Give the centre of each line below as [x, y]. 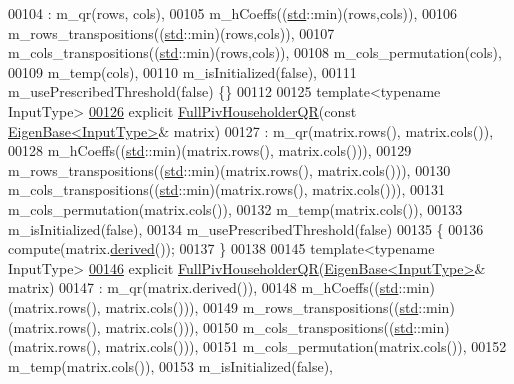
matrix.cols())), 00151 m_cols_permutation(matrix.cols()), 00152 [306, 346]
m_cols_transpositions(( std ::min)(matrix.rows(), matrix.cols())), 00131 [227, 189]
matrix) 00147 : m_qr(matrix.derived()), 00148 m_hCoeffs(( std [203, 287]
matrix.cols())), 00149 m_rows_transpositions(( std [262, 306]
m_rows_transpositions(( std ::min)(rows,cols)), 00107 [171, 32]
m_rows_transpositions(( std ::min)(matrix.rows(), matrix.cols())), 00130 [229, 169]
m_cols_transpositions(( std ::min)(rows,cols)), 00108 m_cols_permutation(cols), [255, 52]
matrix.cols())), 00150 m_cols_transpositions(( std [259, 326]
